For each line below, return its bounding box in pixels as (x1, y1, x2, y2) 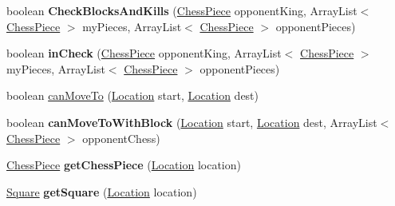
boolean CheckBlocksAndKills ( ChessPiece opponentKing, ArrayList (6, 2, 357, 18)
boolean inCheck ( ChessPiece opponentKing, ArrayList (6, 45, 282, 61)
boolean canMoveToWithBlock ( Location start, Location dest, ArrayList (6, 113, 377, 130)
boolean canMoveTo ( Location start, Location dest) (6, 87, 259, 104)
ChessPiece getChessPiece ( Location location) (6, 156, 241, 173)
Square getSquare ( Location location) (6, 183, 197, 200)
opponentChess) (82, 129, 160, 146)
